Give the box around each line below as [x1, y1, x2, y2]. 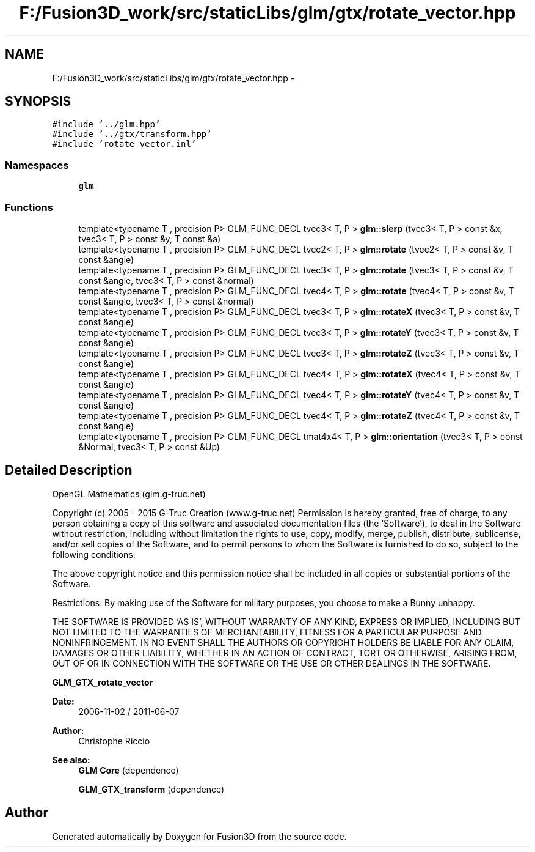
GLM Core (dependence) [78, 765, 179, 776]
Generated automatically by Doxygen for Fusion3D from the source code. [52, 831, 347, 842]
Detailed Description [5, 462, 133, 478]
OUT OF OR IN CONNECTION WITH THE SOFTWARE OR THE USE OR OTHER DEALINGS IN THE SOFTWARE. [52, 658, 491, 669]
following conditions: [52, 549, 136, 560]
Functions [5, 201, 53, 213]
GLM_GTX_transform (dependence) [78, 783, 225, 795]
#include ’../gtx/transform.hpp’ [52, 129, 212, 139]
